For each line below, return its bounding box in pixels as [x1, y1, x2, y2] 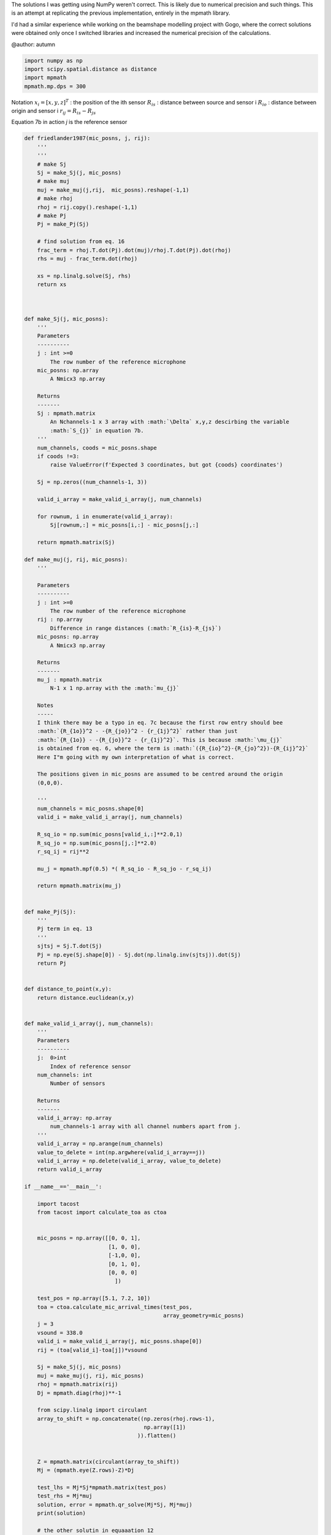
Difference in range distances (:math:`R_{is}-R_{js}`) [50, 624, 222, 632]
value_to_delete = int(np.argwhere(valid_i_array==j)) [37, 1149, 205, 1156]
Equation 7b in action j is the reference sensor [11, 119, 127, 126]
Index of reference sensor [50, 1063, 131, 1070]
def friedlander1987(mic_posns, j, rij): [24, 135, 151, 142]
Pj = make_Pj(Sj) [37, 221, 89, 228]
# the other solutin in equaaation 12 [37, 1526, 154, 1534]
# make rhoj [37, 195, 74, 202]
